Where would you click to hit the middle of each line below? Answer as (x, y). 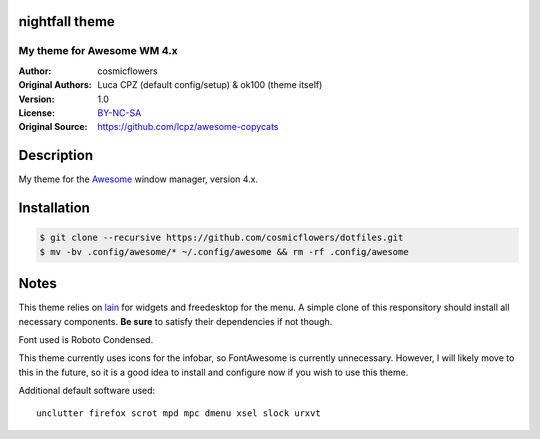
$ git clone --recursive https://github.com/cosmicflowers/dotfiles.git (221, 238)
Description (56, 155)
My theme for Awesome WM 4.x (98, 51)
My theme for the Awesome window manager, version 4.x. (138, 179)
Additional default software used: (87, 391)
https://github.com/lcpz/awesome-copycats (188, 127)
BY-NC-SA (119, 112)
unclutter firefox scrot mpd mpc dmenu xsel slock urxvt (179, 413)
